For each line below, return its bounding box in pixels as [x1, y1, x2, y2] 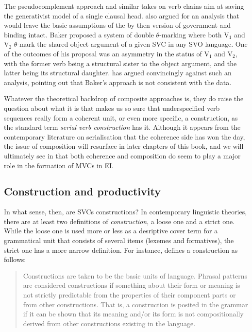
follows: [4, 254, 26, 264]
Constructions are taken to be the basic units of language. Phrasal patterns [23, 270, 248, 280]
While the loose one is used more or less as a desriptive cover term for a [4, 226, 218, 236]
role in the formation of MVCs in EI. [4, 160, 114, 170]
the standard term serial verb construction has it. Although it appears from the [4, 122, 241, 132]
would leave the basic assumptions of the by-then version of [4, 20, 181, 30]
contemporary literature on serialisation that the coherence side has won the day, [4, 131, 245, 141]
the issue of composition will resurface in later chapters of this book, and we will [4, 141, 244, 151]
